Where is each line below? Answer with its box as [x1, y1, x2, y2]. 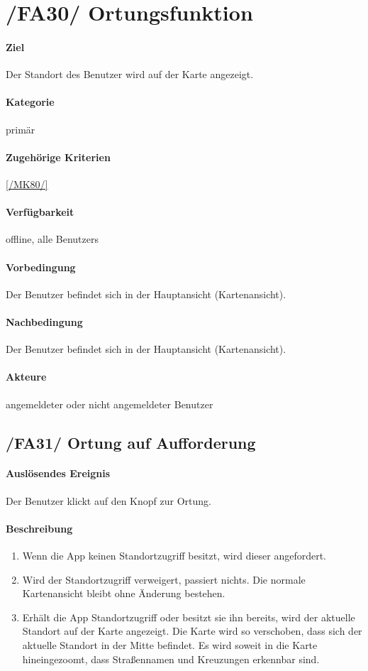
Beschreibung [6, 520, 73, 535]
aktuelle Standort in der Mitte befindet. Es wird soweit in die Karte [22, 638, 318, 653]
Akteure [6, 369, 47, 384]
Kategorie [6, 94, 55, 109]
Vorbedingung [6, 259, 76, 274]
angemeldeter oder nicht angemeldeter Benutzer [6, 396, 213, 411]
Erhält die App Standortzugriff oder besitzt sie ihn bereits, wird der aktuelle [22, 609, 355, 624]
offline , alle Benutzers [6, 231, 99, 246]
